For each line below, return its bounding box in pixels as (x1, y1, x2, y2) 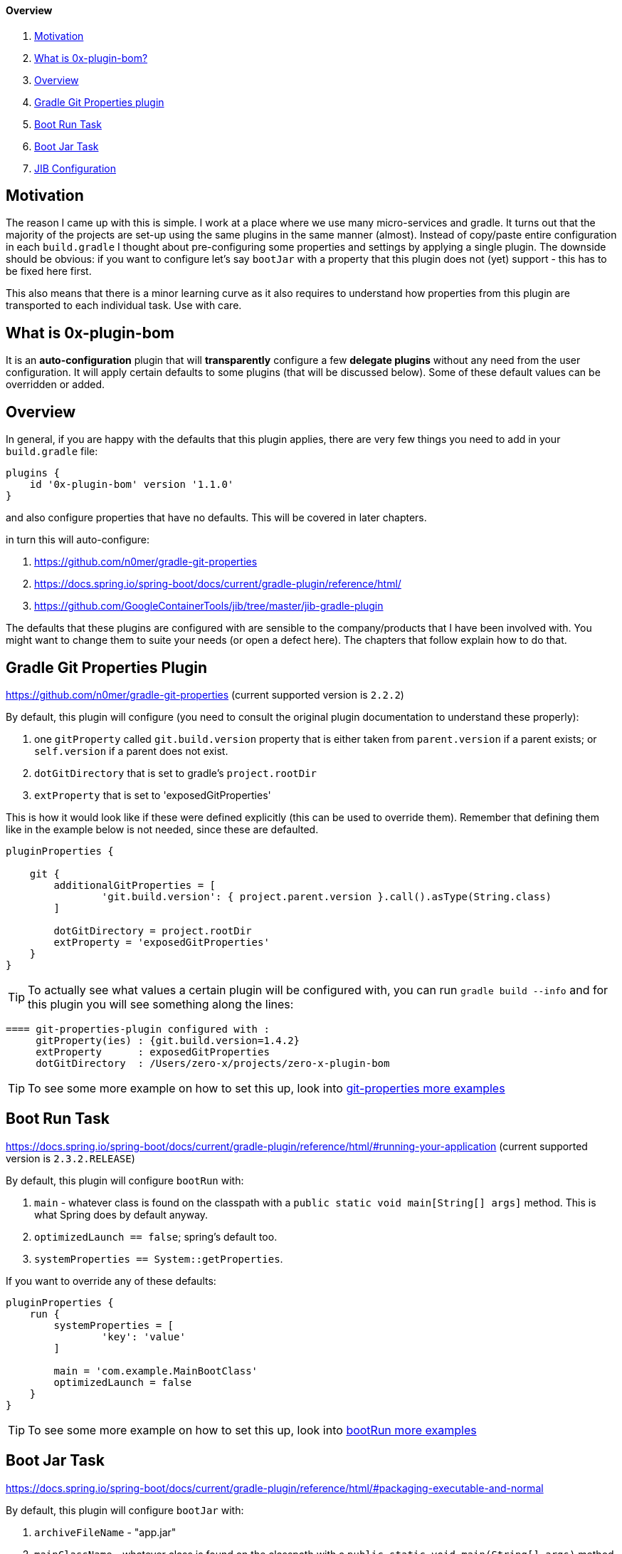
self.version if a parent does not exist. (34, 744, 228, 757)
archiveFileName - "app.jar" (34, 1526, 176, 1538)
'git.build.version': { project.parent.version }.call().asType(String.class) (101, 890, 552, 902)
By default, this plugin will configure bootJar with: (6, 1503, 244, 1516)
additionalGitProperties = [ (53, 879, 216, 891)
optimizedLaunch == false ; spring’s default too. (34, 1230, 278, 1243)
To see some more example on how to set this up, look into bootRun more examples (28, 1422, 477, 1437)
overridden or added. (6, 378, 105, 391)
